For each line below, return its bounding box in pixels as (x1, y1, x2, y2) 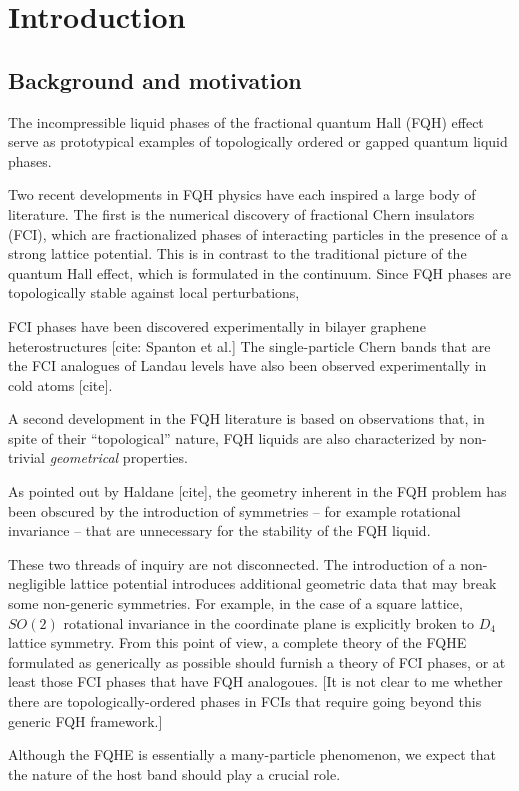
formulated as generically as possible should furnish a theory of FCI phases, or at (8, 651, 506, 672)
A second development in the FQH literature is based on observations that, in (8, 408, 485, 429)
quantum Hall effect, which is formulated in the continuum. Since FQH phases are (8, 262, 511, 283)
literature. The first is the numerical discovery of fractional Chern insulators (8, 203, 475, 224)
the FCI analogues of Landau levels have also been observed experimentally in (8, 355, 487, 376)
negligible (8, 573, 66, 594)
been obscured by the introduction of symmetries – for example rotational (8, 500, 461, 521)
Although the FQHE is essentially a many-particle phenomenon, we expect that (8, 744, 496, 765)
